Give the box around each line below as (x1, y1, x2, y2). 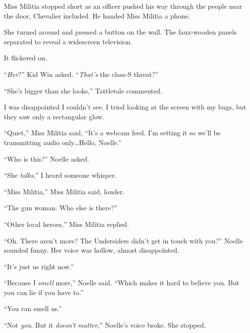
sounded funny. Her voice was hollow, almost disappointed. (4, 245, 179, 255)
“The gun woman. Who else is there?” (4, 203, 118, 213)
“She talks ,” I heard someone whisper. (4, 170, 117, 180)
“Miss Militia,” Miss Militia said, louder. (4, 186, 125, 196)
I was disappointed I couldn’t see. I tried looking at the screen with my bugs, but (4, 102, 247, 112)
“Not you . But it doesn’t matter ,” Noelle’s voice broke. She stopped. (4, 320, 206, 330)
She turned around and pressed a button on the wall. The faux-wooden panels (4, 27, 237, 37)
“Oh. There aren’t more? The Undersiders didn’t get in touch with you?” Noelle (4, 235, 243, 245)
